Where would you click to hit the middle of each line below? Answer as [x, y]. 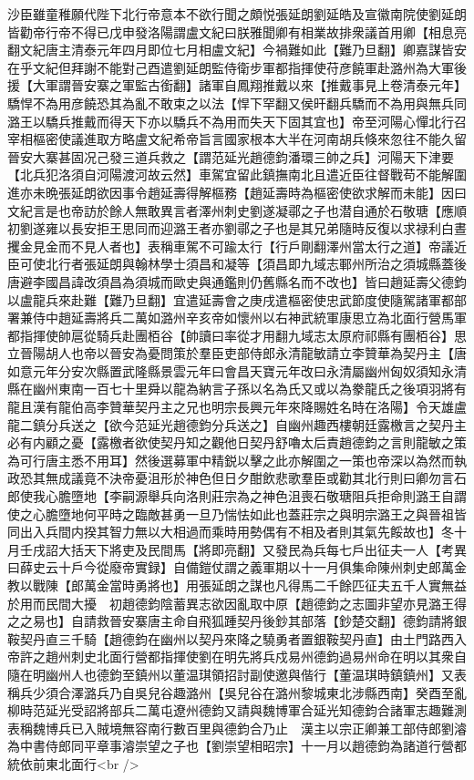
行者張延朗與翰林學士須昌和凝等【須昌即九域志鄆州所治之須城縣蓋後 [262, 264]
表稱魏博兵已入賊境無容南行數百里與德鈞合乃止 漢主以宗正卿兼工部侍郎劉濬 [237, 728]
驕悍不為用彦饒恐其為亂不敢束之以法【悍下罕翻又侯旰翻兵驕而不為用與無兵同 [237, 103]
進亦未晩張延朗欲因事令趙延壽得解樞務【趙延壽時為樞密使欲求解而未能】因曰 [237, 192]
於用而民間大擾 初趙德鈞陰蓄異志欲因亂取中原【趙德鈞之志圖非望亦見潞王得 [237, 603]
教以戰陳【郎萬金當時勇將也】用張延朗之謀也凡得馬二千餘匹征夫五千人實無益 [237, 585]
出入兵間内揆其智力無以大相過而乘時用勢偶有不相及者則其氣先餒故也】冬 [237, 532]
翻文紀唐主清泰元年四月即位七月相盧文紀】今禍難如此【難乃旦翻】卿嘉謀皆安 [237, 50]
